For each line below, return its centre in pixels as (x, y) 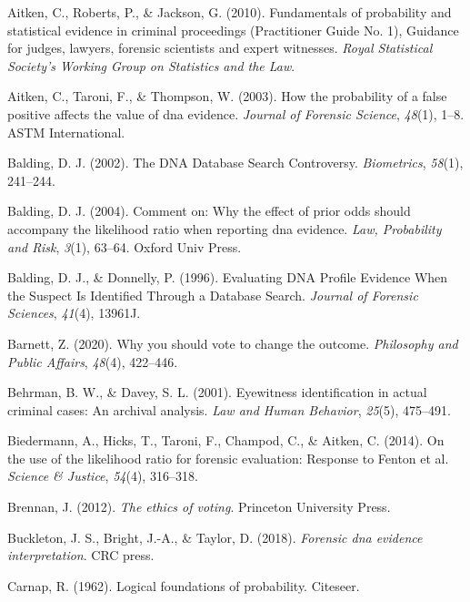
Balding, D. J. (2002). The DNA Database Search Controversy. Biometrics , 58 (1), (235, 163)
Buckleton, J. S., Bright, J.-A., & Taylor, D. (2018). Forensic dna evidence (215, 537)
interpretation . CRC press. (81, 555)
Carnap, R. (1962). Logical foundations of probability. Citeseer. (184, 585)
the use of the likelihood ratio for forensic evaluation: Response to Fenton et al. (228, 458)
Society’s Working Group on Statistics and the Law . (151, 65)
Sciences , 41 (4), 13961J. (74, 313)
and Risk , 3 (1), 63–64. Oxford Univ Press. (125, 246)
